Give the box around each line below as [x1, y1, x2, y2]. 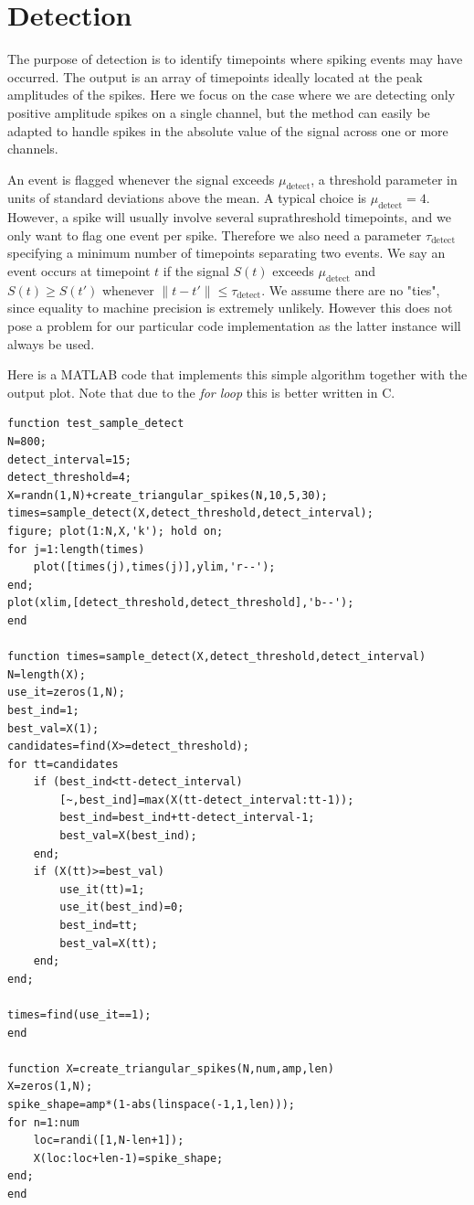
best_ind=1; [7, 703, 79, 717]
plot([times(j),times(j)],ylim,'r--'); [33, 560, 276, 574]
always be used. [7, 334, 95, 353]
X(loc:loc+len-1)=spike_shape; [33, 1151, 224, 1165]
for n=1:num [7, 1115, 79, 1129]
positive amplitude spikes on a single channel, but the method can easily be [7, 102, 430, 122]
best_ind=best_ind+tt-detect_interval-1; [59, 811, 315, 825]
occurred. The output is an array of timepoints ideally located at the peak [7, 67, 423, 86]
